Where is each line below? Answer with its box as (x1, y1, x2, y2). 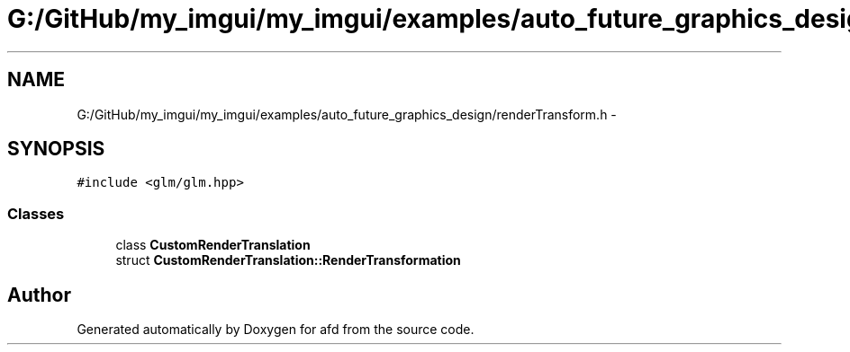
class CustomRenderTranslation (115, 237, 311, 253)
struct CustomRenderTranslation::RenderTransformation (115, 252, 461, 268)
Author (7, 283, 71, 306)
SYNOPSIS (7, 137, 105, 161)
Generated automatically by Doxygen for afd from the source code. (77, 321, 475, 338)
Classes (7, 204, 65, 223)
